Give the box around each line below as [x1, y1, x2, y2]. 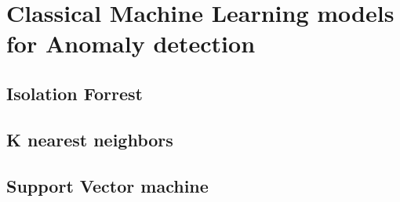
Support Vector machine [6, 173, 209, 197]
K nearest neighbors [6, 127, 173, 151]
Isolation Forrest [6, 81, 143, 105]
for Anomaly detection [6, 27, 256, 60]
